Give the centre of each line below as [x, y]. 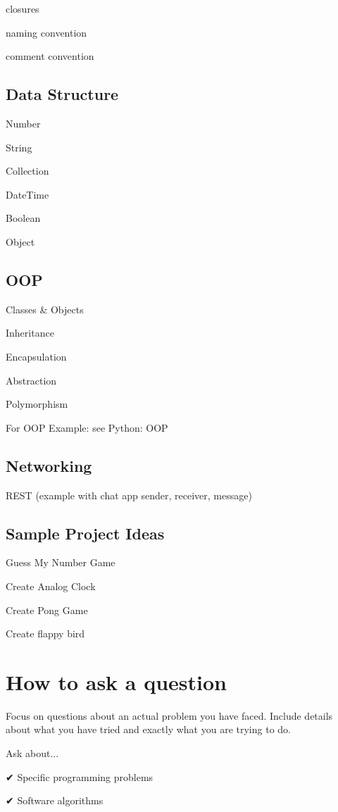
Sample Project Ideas [85, 533]
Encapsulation [36, 356]
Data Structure [62, 94]
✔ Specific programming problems [80, 776]
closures [23, 8]
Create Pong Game [47, 610]
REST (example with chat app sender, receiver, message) [129, 495]
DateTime [27, 194]
